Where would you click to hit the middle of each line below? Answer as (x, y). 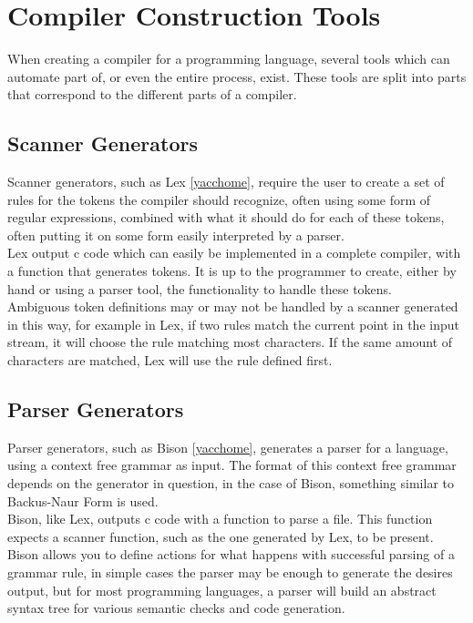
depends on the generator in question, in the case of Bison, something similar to (231, 483)
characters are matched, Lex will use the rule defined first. (170, 360)
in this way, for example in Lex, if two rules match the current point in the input (233, 324)
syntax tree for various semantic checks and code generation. (176, 608)
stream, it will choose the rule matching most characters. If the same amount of (230, 342)
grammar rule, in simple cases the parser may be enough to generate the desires (230, 572)
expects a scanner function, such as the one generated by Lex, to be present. (221, 536)
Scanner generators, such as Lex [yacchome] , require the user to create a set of (226, 182)
